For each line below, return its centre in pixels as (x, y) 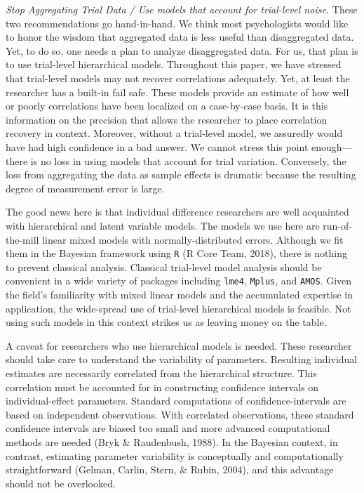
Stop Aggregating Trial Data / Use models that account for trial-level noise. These (182, 9)
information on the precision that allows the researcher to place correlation (167, 119)
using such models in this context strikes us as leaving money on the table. (166, 322)
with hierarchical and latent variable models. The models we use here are (163, 225)
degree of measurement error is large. (85, 188)
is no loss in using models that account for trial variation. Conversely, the (188, 160)
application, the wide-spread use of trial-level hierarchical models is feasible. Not (178, 308)
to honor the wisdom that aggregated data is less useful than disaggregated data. (180, 37)
